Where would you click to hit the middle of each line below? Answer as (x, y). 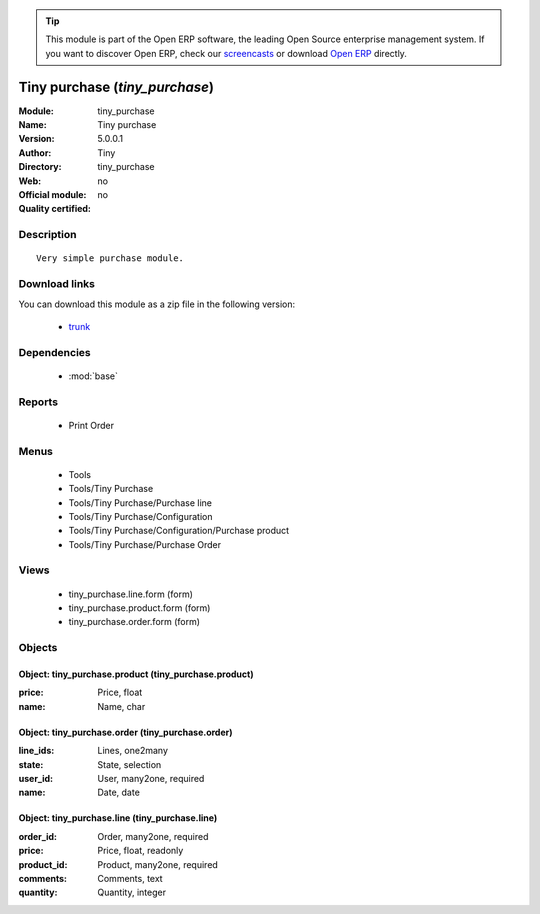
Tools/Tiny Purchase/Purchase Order (145, 544)
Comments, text (130, 878)
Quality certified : (55, 209)
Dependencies (55, 352)
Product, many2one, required (158, 864)
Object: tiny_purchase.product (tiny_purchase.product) (136, 674)
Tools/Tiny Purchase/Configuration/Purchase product (179, 531)
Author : (35, 152)
